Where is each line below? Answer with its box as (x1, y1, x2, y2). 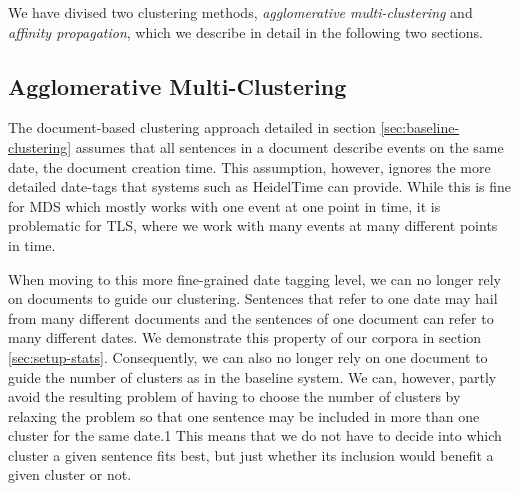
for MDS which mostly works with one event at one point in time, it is (8, 195, 441, 216)
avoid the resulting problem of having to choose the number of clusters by (8, 386, 461, 407)
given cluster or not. (8, 464, 132, 485)
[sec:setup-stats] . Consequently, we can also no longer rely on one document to (8, 346, 488, 367)
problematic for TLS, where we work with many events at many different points (8, 215, 498, 236)
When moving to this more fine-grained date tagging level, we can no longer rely (8, 268, 501, 289)
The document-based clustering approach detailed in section (8, 117, 376, 138)
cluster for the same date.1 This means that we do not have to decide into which (8, 425, 502, 446)
